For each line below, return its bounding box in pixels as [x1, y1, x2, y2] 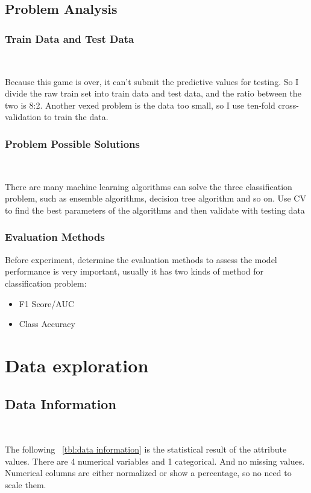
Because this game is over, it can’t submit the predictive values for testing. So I [5, 75, 299, 87]
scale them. [5, 478, 46, 491]
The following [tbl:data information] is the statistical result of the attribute [5, 442, 287, 455]
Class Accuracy [19, 317, 75, 330]
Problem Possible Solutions [5, 136, 140, 151]
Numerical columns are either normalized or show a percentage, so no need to [5, 466, 292, 479]
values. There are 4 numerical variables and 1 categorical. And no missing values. [5, 454, 305, 467]
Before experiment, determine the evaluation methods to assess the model [5, 253, 277, 266]
